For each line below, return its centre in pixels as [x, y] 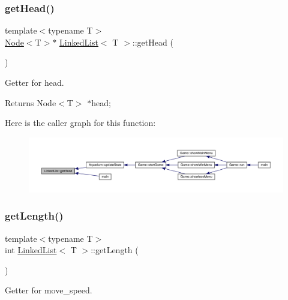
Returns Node [31, 102]
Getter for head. [34, 82]
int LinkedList [31, 250]
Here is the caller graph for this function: [80, 123]
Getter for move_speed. [49, 290]
